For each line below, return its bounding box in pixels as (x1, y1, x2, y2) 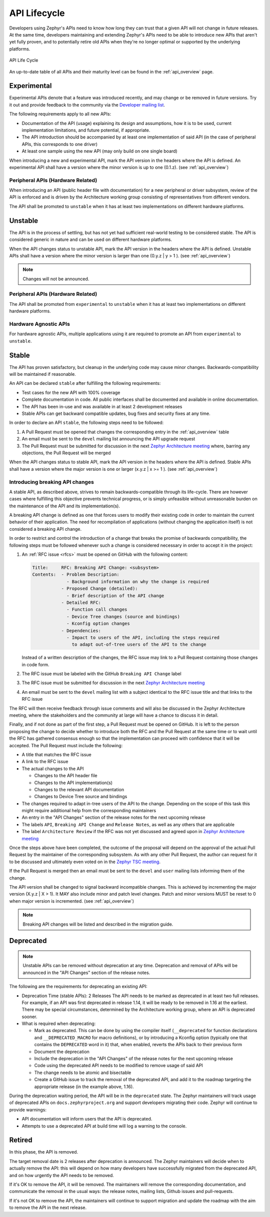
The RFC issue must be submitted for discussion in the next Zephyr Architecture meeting (21, 680, 205, 686)
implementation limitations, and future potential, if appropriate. (21, 127, 150, 133)
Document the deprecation (34, 1049, 90, 1055)
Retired (9, 1136, 32, 1145)
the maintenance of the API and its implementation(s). (9, 503, 120, 509)
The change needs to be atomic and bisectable (34, 1070, 131, 1076)
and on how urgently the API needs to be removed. (9, 1172, 114, 1178)
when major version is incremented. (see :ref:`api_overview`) (9, 898, 134, 904)
